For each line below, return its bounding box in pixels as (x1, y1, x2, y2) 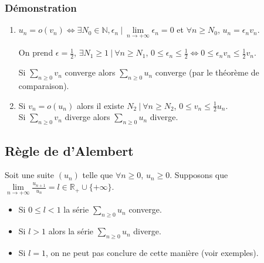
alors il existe (76, 99, 124, 111)
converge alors (65, 66, 116, 78)
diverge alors (65, 111, 110, 123)
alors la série (48, 225, 94, 237)
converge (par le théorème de (155, 66, 259, 78)
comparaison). (18, 80, 69, 92)
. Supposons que (170, 169, 228, 181)
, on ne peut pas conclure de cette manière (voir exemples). (45, 246, 259, 258)
